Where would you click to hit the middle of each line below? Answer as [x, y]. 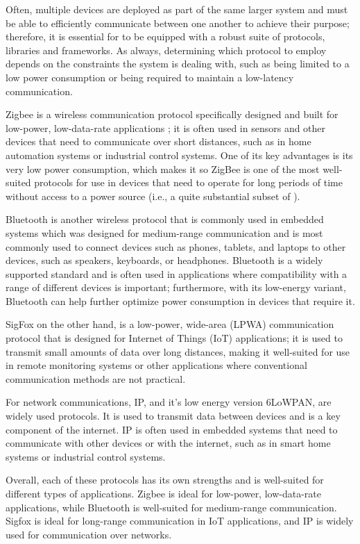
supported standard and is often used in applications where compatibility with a [177, 273]
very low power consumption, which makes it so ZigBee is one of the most [163, 168]
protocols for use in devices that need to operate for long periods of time [188, 182]
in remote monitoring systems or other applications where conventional [156, 365]
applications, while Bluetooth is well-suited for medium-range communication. [171, 507]
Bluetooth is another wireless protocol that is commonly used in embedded [165, 219]
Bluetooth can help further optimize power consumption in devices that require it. [180, 300]
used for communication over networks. [89, 534]
